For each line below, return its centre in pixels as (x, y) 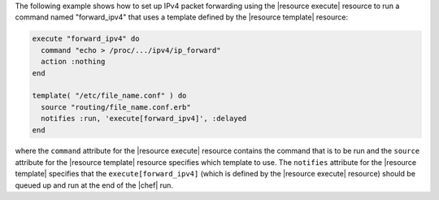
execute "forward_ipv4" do (86, 39)
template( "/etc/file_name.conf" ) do (109, 96)
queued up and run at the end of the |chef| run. (94, 185)
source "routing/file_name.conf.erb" (116, 107)
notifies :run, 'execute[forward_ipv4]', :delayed (144, 119)
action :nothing (73, 62)
